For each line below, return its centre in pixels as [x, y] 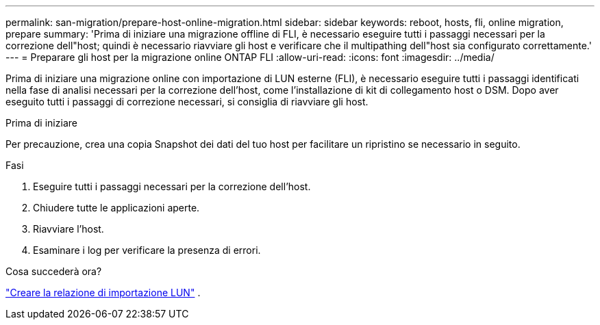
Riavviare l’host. [68, 229]
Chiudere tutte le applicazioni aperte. [116, 208]
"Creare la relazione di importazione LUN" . [103, 292]
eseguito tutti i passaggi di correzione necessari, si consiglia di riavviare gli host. [187, 102]
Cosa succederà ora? [54, 271]
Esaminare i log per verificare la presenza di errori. [147, 250]
